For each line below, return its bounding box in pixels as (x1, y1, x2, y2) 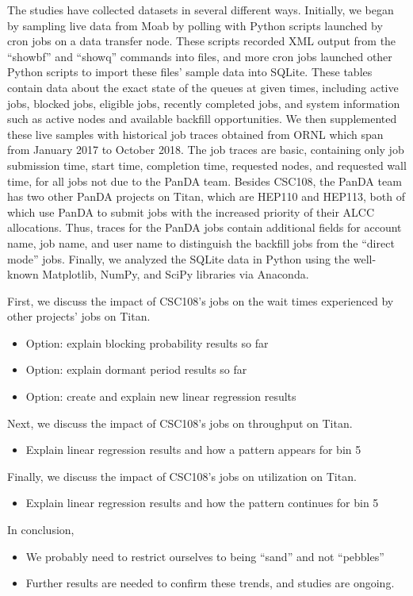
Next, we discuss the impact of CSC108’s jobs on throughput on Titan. (7, 414, 353, 431)
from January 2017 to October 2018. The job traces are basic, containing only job (7, 141, 404, 158)
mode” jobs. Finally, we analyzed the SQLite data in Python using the (7, 250, 350, 267)
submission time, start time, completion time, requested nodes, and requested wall (7, 156, 407, 173)
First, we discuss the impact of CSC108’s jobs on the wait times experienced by (7, 292, 394, 309)
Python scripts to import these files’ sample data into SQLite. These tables (7, 63, 373, 80)
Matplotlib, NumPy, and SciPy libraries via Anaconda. (42, 266, 309, 283)
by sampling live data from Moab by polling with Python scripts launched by (7, 17, 383, 33)
